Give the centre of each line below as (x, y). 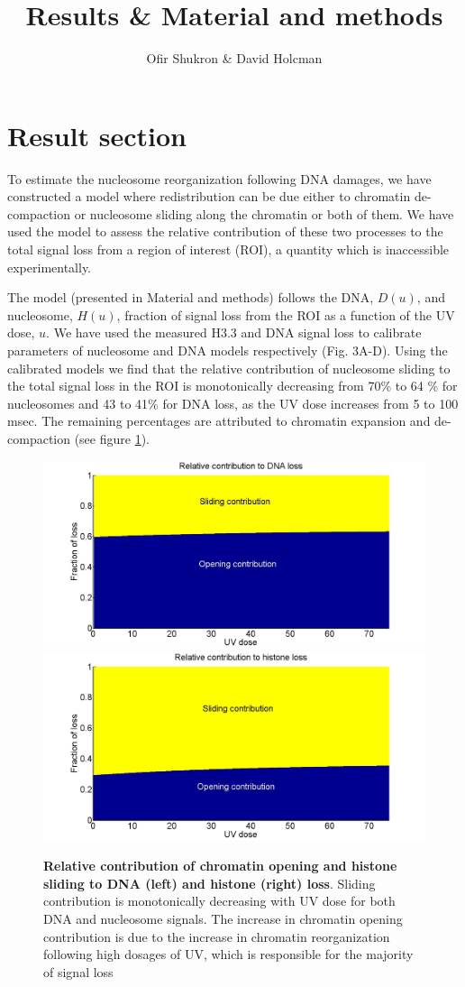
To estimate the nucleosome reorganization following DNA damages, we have (219, 178)
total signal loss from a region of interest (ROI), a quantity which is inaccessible (228, 249)
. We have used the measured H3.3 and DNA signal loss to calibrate (234, 332)
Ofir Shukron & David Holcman (234, 58)
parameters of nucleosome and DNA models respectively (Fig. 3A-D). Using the (228, 350)
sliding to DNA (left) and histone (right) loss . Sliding (210, 883)
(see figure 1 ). (112, 438)
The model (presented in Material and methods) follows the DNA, (191, 297)
